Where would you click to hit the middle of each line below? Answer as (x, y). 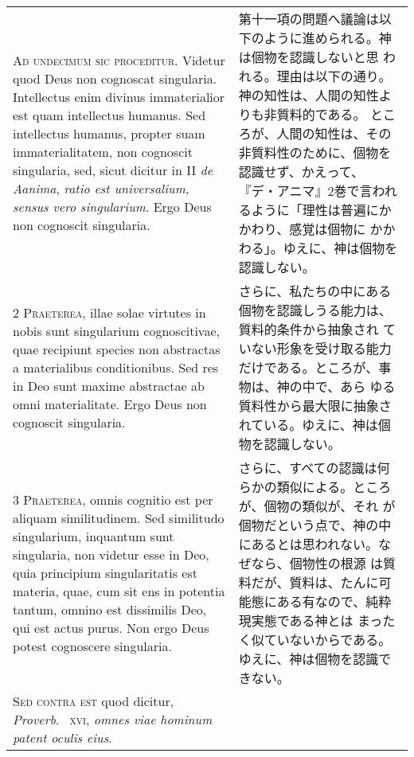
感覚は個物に (328, 229)
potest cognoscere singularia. (92, 646)
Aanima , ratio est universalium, (101, 188)
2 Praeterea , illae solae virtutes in (109, 312)
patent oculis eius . (62, 737)
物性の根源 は (343, 563)
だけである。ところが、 (309, 367)
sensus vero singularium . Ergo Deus (112, 207)
